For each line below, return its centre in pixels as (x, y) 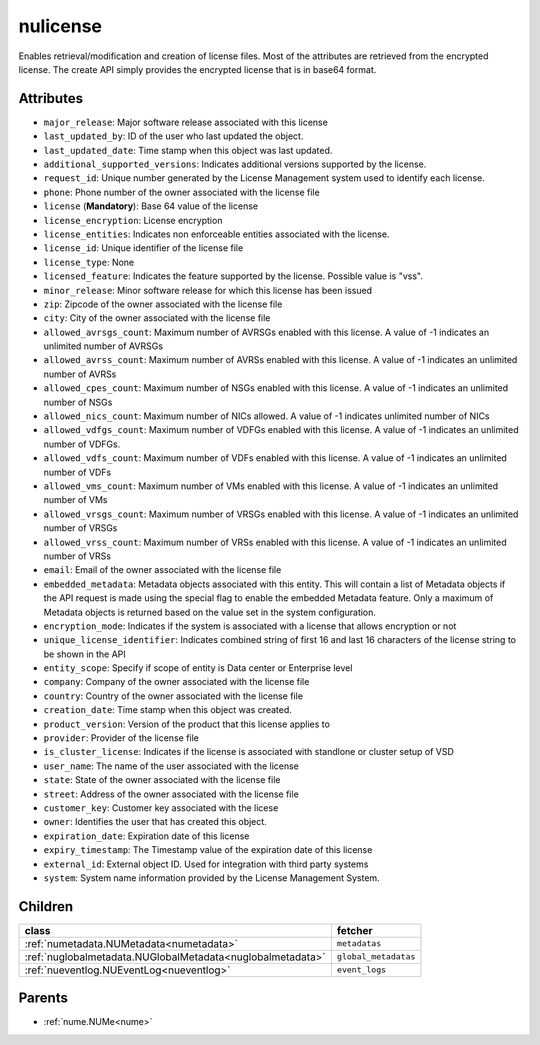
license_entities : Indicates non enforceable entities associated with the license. (216, 234)
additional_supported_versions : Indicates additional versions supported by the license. (235, 164)
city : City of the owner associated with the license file (157, 318)
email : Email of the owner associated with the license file (162, 570)
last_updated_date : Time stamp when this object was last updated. (188, 150)
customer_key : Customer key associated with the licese (161, 807)
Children (46, 906)
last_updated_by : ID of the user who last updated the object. (173, 136)
